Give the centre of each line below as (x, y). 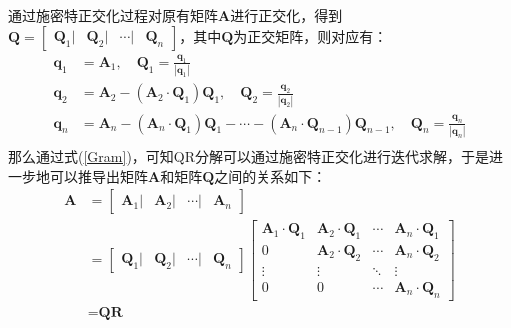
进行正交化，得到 (286, 15)
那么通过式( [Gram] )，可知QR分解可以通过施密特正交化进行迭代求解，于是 (249, 155)
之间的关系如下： (270, 175)
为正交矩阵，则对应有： (310, 35)
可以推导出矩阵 (98, 175)
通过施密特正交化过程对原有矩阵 (113, 15)
